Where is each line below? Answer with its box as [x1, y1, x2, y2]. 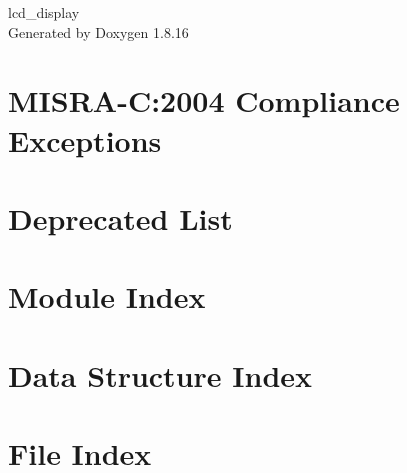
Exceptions [8, 119, 162, 160]
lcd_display [8, 2, 80, 22]
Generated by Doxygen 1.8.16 [8, 21, 189, 42]
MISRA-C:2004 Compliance [8, 80, 400, 121]
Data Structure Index [8, 354, 313, 395]
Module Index [8, 276, 206, 317]
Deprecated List [8, 197, 233, 238]
